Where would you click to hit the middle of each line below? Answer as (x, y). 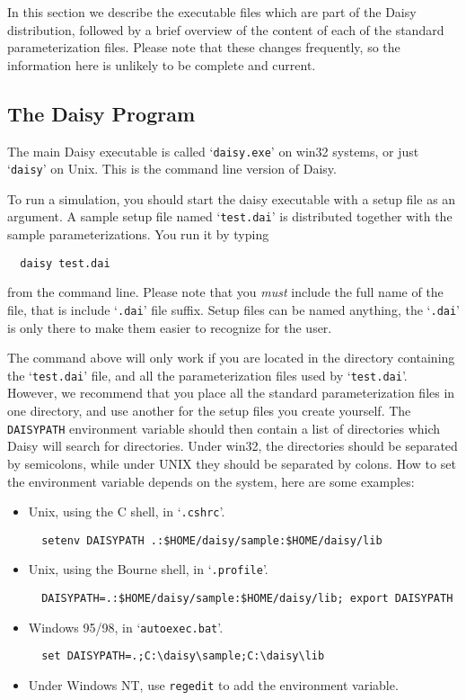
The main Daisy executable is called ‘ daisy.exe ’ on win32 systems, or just (213, 151)
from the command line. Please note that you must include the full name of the (225, 292)
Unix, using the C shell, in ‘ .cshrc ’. (127, 512)
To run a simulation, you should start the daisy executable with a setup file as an (232, 198)
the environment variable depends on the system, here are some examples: (211, 481)
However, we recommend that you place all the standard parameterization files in (231, 393)
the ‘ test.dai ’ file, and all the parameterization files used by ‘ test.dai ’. (207, 375)
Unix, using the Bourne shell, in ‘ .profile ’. (148, 569)
